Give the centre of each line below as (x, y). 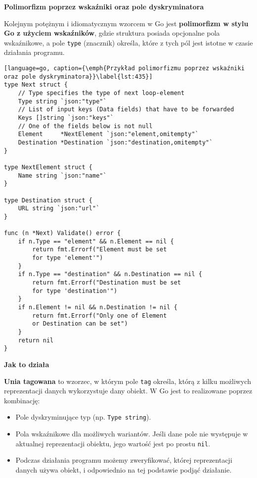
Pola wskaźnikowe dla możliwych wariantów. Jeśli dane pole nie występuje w (132, 434)
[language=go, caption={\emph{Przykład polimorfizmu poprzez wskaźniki (124, 69)
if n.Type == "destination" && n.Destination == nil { (110, 274)
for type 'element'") (68, 258)
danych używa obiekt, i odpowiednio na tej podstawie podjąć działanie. (124, 469)
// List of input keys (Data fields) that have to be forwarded (126, 110)
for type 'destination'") (75, 291)
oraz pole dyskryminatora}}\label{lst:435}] (78, 76)
